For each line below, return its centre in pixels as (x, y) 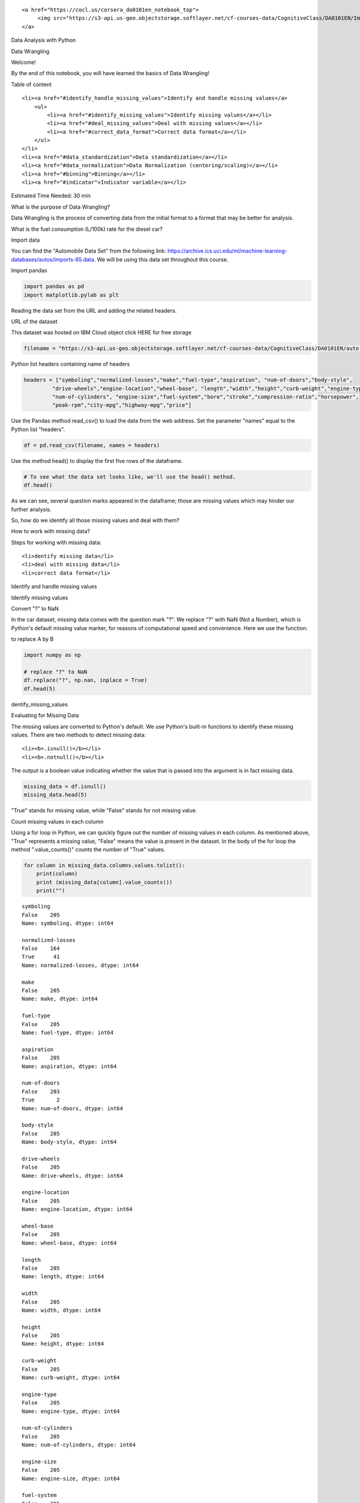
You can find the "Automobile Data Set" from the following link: (88, 251)
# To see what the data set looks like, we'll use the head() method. (130, 477)
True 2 (41, 1100)
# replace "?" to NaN (55, 672)
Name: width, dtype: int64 (61, 1310)
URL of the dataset (34, 321)
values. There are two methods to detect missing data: (79, 735)
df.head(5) (40, 689)
